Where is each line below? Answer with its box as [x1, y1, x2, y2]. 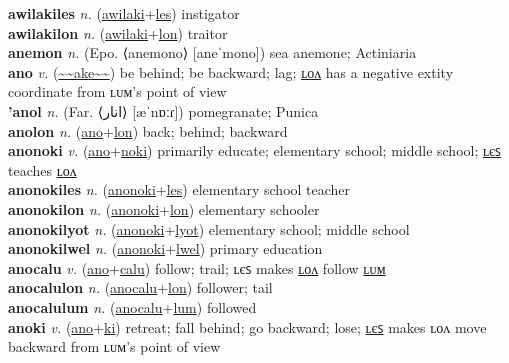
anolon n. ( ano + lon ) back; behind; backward [8, 120, 288, 141]
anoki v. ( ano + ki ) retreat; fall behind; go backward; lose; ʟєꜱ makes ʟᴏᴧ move [8, 316, 487, 337]
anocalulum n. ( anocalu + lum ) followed [8, 296, 257, 317]
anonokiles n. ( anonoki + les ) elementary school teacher [8, 179, 351, 200]
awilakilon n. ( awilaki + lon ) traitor [8, 22, 228, 43]
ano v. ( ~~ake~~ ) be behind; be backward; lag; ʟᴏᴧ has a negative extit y [8, 61, 454, 82]
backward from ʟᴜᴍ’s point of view [8, 336, 221, 357]
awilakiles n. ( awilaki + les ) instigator [8, 3, 240, 23]
